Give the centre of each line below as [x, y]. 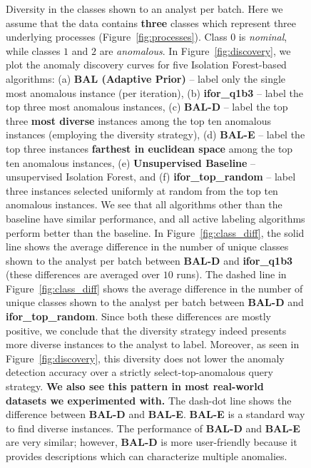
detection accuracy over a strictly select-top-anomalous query [139, 372]
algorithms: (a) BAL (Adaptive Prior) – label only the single [146, 78]
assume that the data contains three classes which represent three [151, 22]
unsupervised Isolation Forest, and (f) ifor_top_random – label [151, 177]
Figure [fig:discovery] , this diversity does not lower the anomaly [145, 358]
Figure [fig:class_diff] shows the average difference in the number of [154, 288]
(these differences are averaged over [83, 274]
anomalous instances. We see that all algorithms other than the [144, 204]
